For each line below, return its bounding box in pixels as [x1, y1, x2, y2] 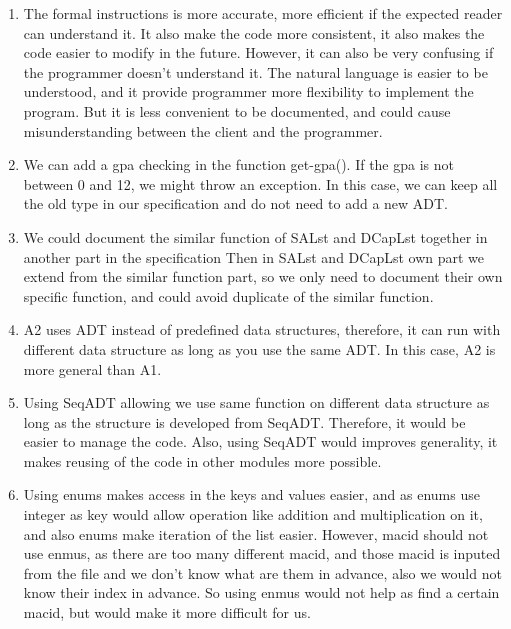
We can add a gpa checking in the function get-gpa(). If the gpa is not [23, 154, 454, 175]
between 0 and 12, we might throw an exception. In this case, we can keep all [23, 173, 498, 194]
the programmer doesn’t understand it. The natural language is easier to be [23, 61, 488, 82]
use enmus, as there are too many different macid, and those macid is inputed [23, 543, 501, 564]
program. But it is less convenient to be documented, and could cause [23, 100, 451, 121]
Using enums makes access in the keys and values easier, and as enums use [23, 484, 480, 505]
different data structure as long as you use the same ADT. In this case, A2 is [23, 338, 496, 359]
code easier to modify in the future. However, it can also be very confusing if [23, 42, 494, 63]
